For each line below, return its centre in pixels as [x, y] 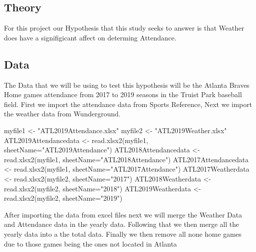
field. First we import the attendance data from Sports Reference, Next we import [128, 104]
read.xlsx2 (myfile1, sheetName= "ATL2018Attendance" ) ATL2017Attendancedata [126, 159]
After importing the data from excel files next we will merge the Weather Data [123, 214]
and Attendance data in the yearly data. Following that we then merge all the [122, 224]
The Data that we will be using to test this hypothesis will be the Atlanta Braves [127, 85]
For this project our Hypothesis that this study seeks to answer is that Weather [124, 28]
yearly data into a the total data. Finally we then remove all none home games [123, 234]
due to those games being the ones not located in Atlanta [91, 243]
